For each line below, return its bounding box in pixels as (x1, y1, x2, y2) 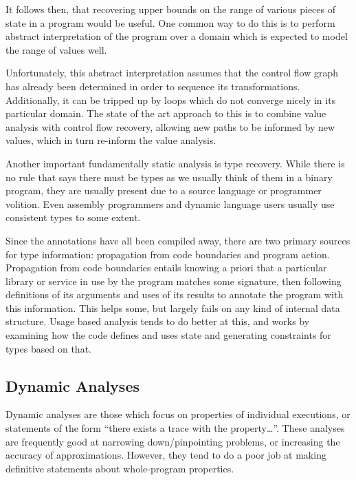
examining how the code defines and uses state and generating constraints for (5, 328, 331, 342)
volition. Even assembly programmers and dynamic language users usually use (5, 196, 335, 211)
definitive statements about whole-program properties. (5, 461, 234, 475)
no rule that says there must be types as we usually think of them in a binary (5, 169, 333, 184)
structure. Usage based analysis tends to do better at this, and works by (5, 314, 310, 328)
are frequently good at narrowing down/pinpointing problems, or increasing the (5, 434, 340, 448)
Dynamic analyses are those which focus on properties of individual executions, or (5, 407, 351, 421)
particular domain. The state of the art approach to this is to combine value (5, 106, 326, 121)
